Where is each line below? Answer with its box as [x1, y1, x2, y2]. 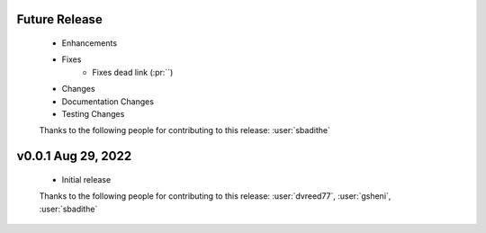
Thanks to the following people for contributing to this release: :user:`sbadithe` [39, 125, 330, 136]
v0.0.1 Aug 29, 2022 [16, 148, 132, 164]
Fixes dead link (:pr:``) [92, 67, 174, 77]
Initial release [61, 174, 112, 184]
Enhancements [61, 38, 117, 49]
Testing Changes [61, 108, 125, 119]
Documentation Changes [61, 95, 155, 107]
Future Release [16, 12, 103, 27]
